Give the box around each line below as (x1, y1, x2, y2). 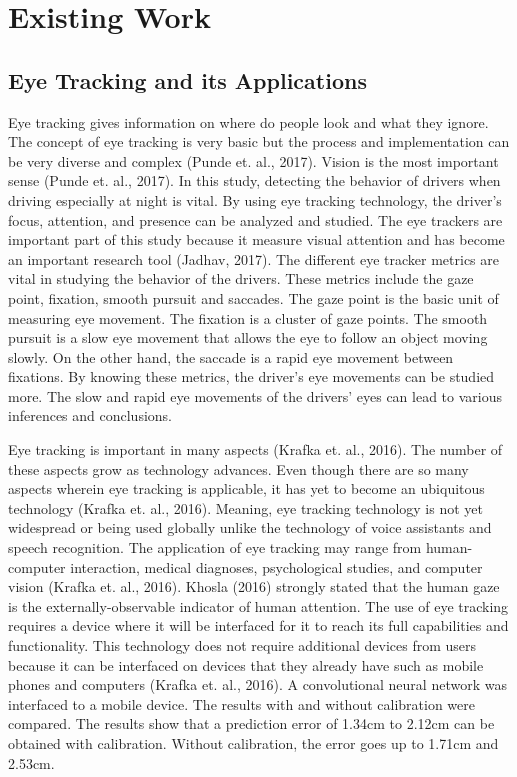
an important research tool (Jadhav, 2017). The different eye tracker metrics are (8, 248, 500, 269)
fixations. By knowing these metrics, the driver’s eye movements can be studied (8, 366, 495, 387)
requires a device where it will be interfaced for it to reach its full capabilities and (8, 615, 509, 636)
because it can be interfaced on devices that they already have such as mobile (8, 654, 484, 675)
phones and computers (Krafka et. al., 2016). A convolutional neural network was (8, 674, 507, 695)
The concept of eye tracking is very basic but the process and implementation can (8, 131, 510, 152)
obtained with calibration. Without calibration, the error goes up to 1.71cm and (8, 732, 499, 753)
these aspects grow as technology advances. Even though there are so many (8, 458, 469, 479)
